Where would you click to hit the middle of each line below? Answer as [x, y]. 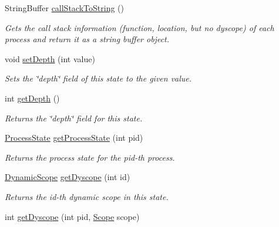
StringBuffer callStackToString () [64, 8]
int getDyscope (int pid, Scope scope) [72, 216]
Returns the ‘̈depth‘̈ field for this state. [74, 118]
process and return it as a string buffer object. [87, 39]
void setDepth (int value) [50, 58]
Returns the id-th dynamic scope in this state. [87, 196]
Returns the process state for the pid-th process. [90, 157]
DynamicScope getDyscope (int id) [68, 177]
